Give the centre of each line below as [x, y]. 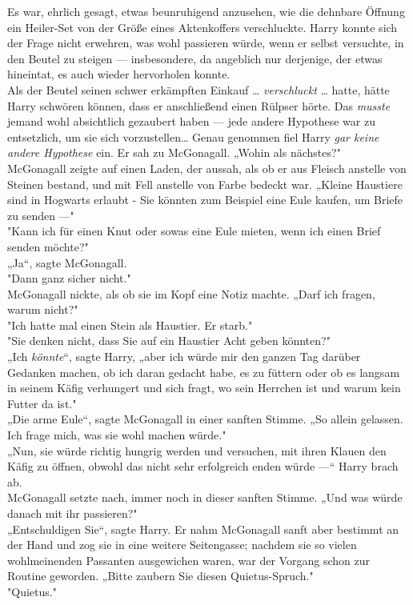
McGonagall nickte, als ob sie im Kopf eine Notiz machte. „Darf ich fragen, [191, 293]
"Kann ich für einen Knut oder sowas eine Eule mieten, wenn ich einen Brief [194, 231]
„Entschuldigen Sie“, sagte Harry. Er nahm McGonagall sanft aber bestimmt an [203, 529]
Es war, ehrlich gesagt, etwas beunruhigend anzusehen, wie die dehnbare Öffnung [206, 11]
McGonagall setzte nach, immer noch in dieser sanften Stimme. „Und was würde [205, 497]
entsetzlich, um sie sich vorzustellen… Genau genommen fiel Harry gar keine [193, 136]
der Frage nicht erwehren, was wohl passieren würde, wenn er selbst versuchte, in [206, 43]
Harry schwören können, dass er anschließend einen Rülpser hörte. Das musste [199, 105]
